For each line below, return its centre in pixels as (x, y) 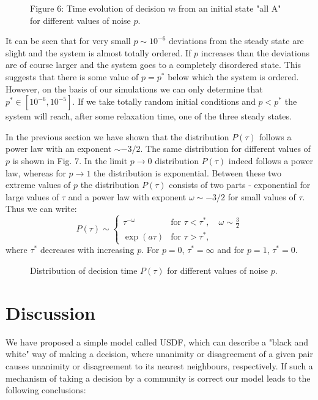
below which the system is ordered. (233, 76)
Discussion (50, 312)
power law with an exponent (59, 149)
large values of (32, 196)
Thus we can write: (41, 209)
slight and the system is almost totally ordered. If (98, 52)
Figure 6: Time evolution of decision (98, 8)
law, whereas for (36, 172)
